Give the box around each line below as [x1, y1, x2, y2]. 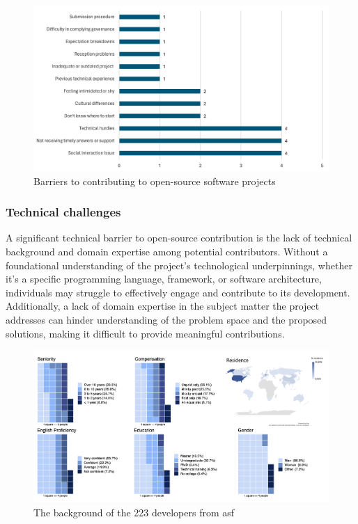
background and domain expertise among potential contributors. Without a [6, 244, 328, 259]
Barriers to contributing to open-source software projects [33, 173, 276, 188]
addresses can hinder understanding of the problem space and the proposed [6, 312, 327, 327]
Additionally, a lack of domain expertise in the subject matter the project [6, 299, 320, 313]
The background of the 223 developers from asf [33, 505, 235, 520]
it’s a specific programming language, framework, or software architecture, [6, 271, 322, 286]
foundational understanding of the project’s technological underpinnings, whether [6, 257, 352, 272]
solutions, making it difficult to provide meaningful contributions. [6, 326, 285, 340]
